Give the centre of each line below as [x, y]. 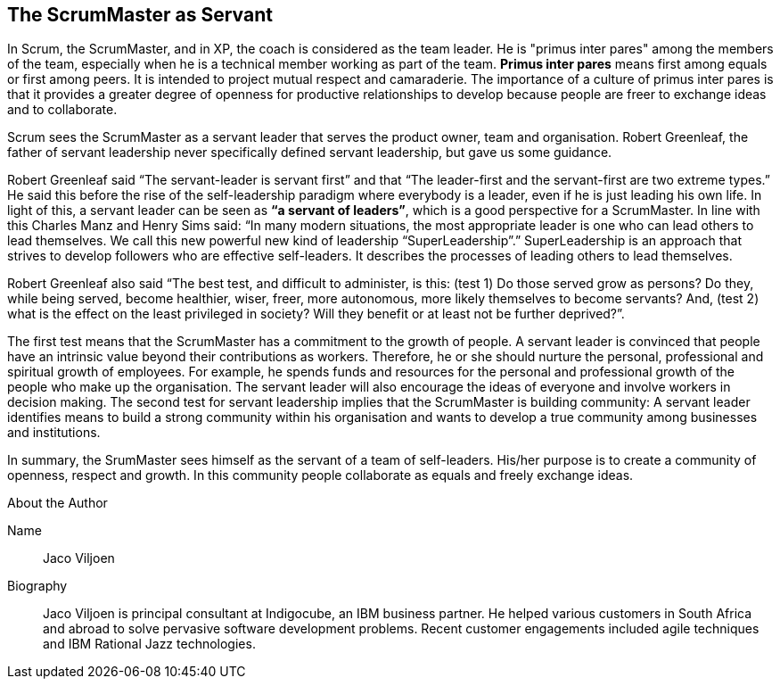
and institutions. [54, 433]
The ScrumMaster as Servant [140, 15]
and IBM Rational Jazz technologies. [149, 644]
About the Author [57, 503]
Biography [37, 586]
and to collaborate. [62, 110]
